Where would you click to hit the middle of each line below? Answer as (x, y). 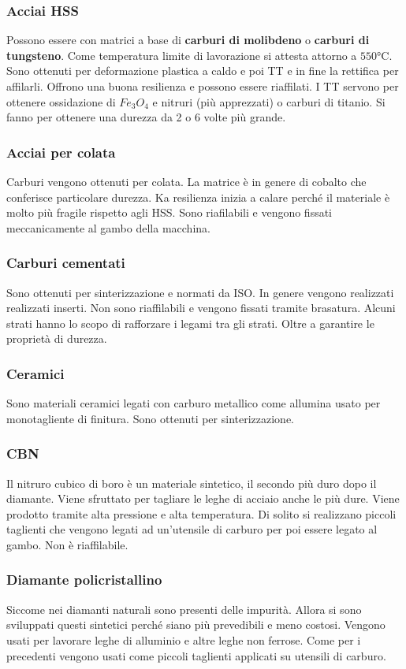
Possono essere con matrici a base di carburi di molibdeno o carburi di (188, 40)
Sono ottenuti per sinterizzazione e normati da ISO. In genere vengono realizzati (200, 292)
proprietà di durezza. (57, 338)
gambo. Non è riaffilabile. (67, 544)
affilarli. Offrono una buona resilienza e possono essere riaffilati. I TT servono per (203, 86)
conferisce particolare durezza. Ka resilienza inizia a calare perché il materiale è (198, 197)
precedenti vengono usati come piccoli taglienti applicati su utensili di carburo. (196, 655)
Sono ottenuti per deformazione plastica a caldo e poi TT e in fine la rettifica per (203, 71)
